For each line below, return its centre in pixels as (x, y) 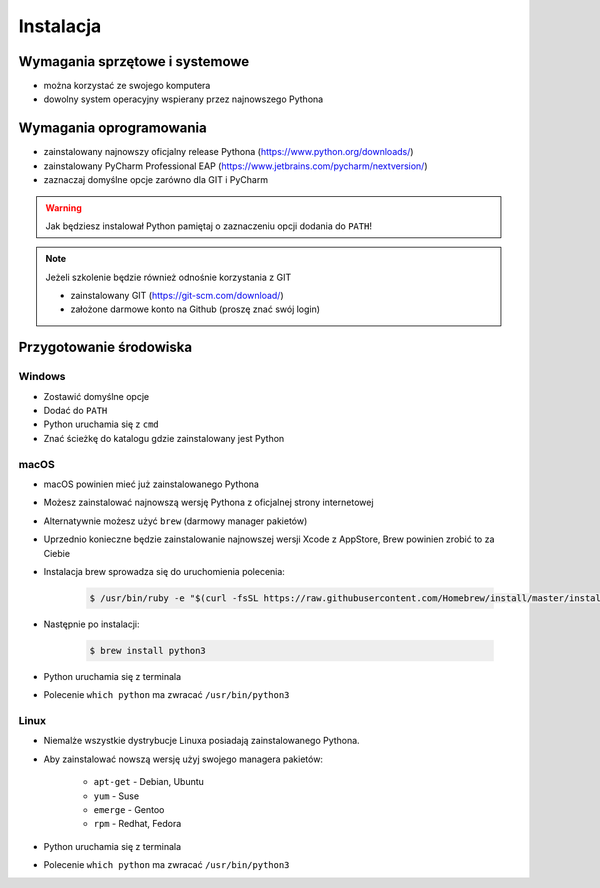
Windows (42, 377)
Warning (63, 207)
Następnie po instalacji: (91, 624)
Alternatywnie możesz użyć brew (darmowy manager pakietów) (175, 521)
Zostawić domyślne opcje (96, 396)
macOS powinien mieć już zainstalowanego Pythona (151, 484)
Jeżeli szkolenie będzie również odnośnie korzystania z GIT (168, 277)
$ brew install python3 (148, 650)
